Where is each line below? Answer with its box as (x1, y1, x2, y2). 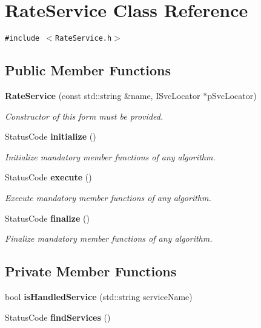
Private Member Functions (5, 262, 177, 281)
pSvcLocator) (207, 89, 257, 101)
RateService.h (55, 34, 112, 43)
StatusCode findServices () (5, 310, 111, 323)
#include (5, 34, 40, 43)
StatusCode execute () (5, 171, 92, 183)
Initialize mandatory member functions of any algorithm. (5, 150, 216, 163)
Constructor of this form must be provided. (5, 109, 164, 122)
